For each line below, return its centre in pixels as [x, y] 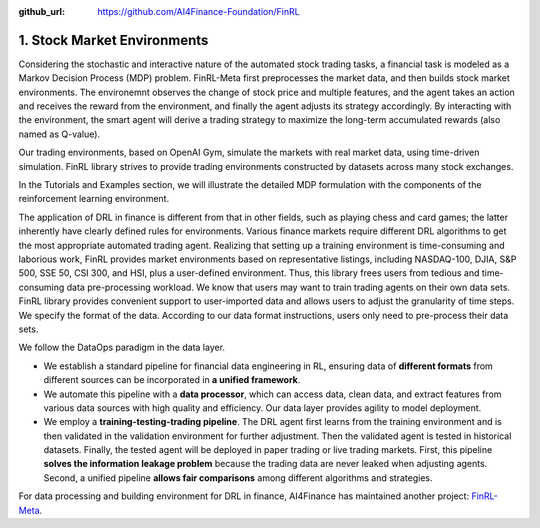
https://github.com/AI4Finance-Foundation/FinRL [198, 11]
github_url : [41, 11]
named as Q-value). [59, 134]
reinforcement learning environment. [94, 199]
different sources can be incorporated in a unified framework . [172, 380]
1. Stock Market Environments [113, 40]
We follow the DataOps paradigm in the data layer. [121, 347]
